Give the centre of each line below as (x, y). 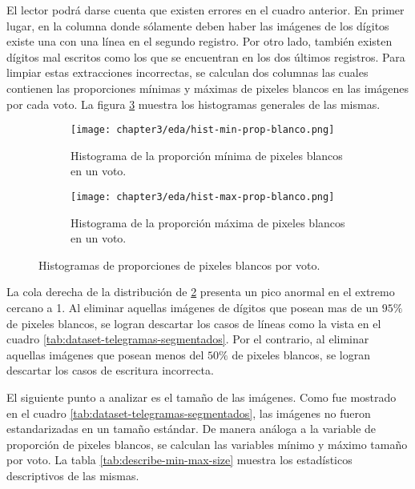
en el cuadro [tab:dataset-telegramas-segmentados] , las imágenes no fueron (189, 413)
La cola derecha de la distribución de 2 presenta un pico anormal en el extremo (201, 292)
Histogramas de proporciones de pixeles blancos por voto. (179, 265)
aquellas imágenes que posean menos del (105, 354)
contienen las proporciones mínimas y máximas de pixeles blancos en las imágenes (207, 88)
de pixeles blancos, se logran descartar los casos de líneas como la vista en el (194, 323)
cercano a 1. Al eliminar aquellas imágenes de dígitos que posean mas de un (192, 308)
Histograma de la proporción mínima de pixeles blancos (207, 155)
